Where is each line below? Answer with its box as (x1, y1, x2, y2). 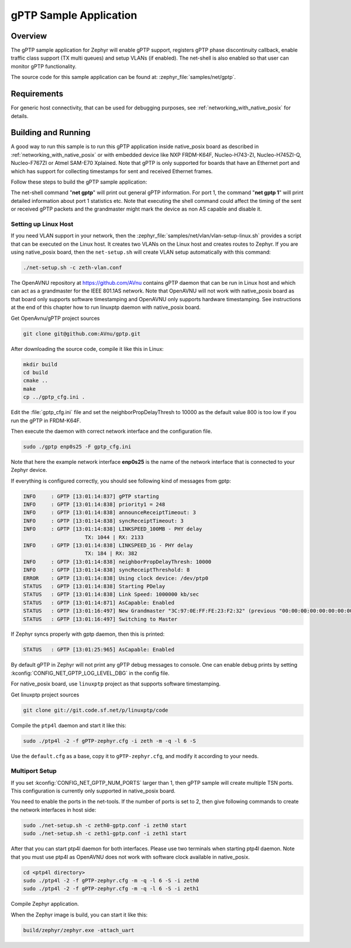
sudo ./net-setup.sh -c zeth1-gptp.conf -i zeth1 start (23, 830, 187, 837)
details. (11, 112, 29, 119)
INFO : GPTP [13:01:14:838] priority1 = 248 (23, 501, 166, 508)
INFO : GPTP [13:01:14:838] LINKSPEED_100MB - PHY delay (23, 526, 202, 532)
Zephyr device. (11, 467, 47, 474)
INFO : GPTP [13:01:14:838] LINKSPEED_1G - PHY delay (23, 542, 193, 549)
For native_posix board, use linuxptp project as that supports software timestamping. (11, 680, 221, 687)
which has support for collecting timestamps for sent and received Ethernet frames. (11, 167, 213, 175)
